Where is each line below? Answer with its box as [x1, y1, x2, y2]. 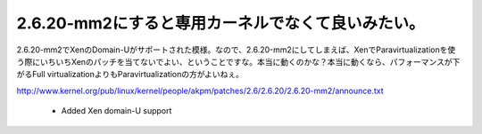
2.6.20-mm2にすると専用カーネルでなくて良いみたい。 [16, 13, 425, 33]
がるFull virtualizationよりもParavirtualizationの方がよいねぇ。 [16, 69, 245, 80]
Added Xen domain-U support [61, 106, 172, 116]
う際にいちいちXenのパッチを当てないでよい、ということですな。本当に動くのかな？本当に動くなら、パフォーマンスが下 [16, 56, 461, 67]
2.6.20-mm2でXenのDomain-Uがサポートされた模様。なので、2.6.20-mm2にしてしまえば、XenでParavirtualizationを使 [16, 44, 456, 55]
